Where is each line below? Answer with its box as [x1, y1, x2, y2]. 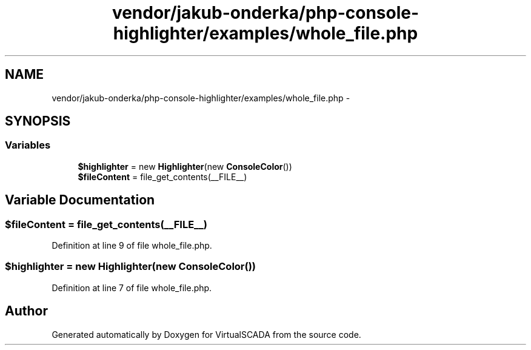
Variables [5, 139, 51, 152]
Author [5, 303, 48, 319]
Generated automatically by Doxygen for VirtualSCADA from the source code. [52, 329, 361, 340]
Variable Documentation [5, 192, 155, 208]
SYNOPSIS [5, 113, 71, 129]
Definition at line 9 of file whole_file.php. [52, 240, 212, 251]
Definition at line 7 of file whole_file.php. [52, 282, 212, 293]
